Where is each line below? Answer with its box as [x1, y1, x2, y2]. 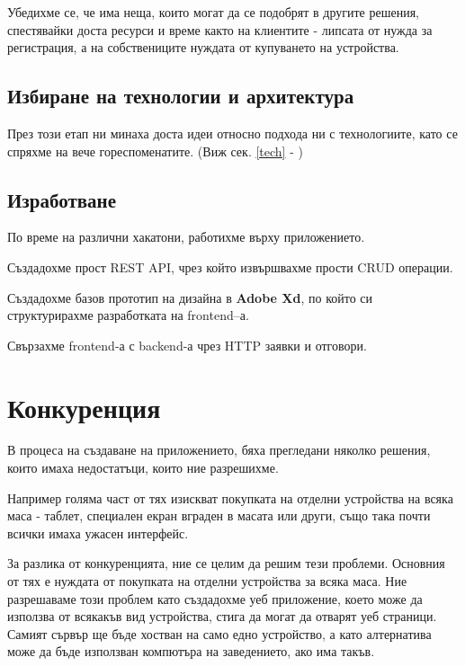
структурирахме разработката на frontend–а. [7, 306, 249, 324]
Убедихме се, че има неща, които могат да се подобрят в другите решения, [7, 3, 419, 21]
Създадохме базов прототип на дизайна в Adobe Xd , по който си [7, 288, 373, 306]
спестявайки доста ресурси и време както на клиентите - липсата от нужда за [7, 20, 433, 39]
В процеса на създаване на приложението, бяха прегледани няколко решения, [7, 440, 431, 459]
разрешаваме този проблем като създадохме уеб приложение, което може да [7, 589, 423, 608]
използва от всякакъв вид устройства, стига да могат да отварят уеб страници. [7, 607, 437, 626]
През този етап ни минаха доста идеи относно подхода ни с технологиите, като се [7, 123, 458, 142]
